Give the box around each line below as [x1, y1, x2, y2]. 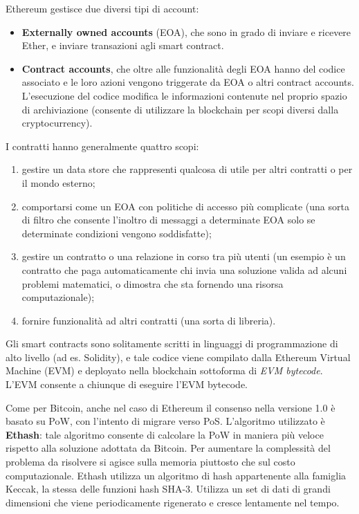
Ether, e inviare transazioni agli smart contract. [21, 38, 224, 53]
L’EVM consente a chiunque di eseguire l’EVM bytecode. [6, 377, 248, 392]
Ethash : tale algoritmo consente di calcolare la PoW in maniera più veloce [6, 427, 324, 441]
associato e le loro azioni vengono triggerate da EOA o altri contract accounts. [21, 75, 354, 89]
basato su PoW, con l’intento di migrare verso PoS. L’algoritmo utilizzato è [6, 414, 325, 428]
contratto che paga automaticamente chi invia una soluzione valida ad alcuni [21, 262, 347, 277]
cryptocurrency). [21, 116, 93, 130]
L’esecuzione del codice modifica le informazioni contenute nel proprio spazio [21, 88, 347, 102]
